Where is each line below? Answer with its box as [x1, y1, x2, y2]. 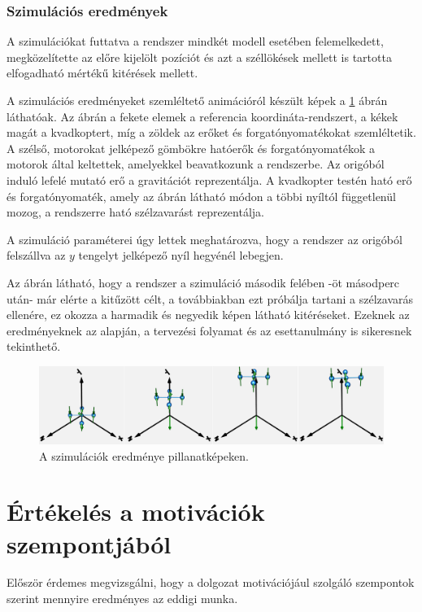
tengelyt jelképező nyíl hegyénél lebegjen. [78, 247, 284, 264]
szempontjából [7, 527, 172, 560]
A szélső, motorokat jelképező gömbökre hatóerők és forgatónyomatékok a [7, 139, 376, 156]
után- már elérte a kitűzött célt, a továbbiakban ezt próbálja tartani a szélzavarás [7, 290, 414, 307]
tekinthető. [7, 338, 61, 355]
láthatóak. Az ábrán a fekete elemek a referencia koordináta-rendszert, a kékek [7, 107, 398, 125]
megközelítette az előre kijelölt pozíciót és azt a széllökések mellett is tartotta [7, 48, 392, 65]
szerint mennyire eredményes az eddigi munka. [7, 590, 238, 607]
